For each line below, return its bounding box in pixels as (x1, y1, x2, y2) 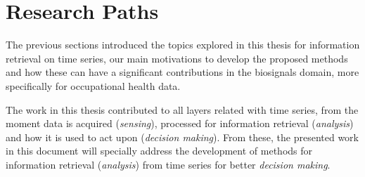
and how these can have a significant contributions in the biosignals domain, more (6, 65, 359, 79)
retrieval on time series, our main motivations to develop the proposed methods (6, 51, 348, 65)
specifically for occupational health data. (6, 78, 181, 93)
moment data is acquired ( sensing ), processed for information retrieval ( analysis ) (6, 116, 354, 131)
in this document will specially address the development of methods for (6, 143, 313, 158)
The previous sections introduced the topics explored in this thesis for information (6, 37, 360, 52)
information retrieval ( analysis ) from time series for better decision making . (6, 157, 331, 171)
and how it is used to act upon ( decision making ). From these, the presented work (6, 129, 359, 144)
